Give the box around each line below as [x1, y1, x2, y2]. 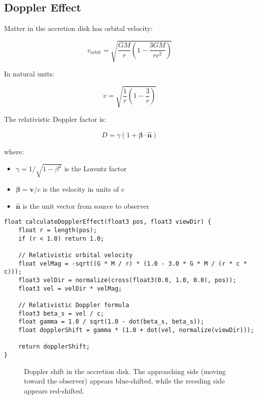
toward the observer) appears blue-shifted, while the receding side [24, 376, 225, 386]
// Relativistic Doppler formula [18, 301, 129, 309]
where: [4, 146, 24, 157]
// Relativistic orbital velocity [18, 252, 133, 259]
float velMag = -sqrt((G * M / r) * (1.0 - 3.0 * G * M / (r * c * [18, 260, 247, 267]
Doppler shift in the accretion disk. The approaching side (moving [24, 366, 226, 376]
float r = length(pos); [18, 227, 97, 234]
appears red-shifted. [24, 385, 84, 396]
